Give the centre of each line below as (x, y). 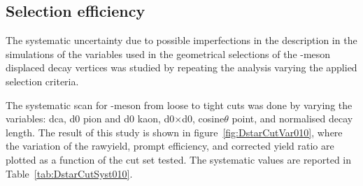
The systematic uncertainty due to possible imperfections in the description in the (181, 40)
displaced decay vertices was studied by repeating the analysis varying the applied (181, 67)
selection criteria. (42, 81)
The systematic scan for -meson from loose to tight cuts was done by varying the (179, 105)
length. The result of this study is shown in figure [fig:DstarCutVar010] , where (174, 132)
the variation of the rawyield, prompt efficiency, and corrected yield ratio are (170, 146)
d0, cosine (203, 119)
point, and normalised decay (292, 119)
